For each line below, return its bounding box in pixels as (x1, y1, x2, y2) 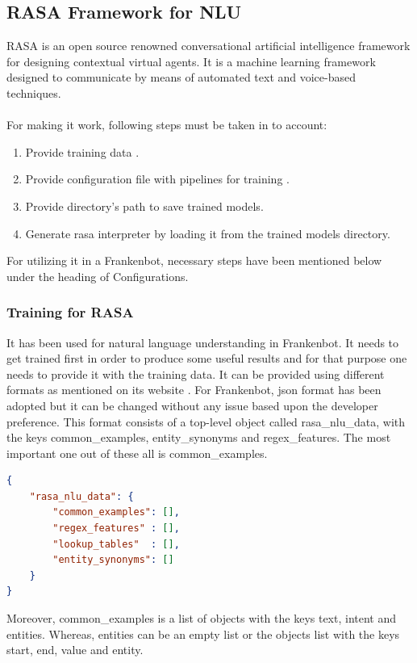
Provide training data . (25, 143, 140, 160)
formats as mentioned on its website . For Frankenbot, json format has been (6, 381, 382, 398)
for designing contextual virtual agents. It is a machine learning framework (6, 52, 376, 69)
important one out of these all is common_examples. (6, 444, 268, 461)
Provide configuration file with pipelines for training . (25, 170, 290, 187)
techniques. (6, 84, 61, 101)
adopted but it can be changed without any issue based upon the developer (6, 397, 378, 413)
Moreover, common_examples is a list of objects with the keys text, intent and (6, 610, 397, 627)
